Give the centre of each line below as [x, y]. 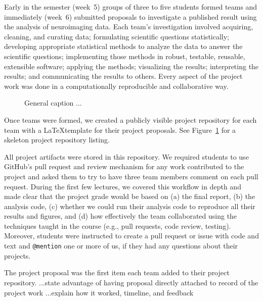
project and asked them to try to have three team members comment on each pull [131, 176]
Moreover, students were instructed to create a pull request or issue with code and [131, 236]
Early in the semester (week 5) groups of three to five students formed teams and [131, 7]
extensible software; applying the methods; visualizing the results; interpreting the [131, 66]
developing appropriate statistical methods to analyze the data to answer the [123, 46]
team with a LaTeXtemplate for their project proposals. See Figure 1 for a [120, 130]
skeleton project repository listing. [57, 140]
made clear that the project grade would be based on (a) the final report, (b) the [130, 196]
